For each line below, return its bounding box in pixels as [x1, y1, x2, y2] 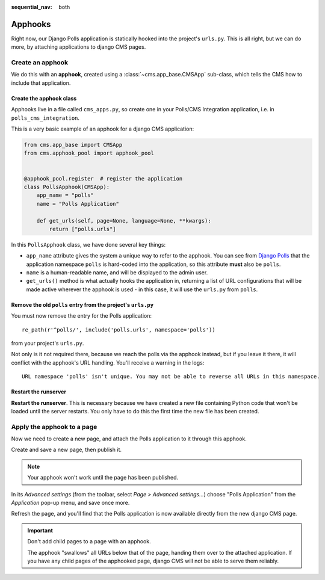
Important [27, 526, 54, 534]
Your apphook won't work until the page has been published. [27, 474, 179, 481]
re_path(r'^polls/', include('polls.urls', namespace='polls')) [22, 326, 216, 333]
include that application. [11, 79, 71, 87]
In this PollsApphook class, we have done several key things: [11, 241, 166, 248]
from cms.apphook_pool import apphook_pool [23, 150, 155, 156]
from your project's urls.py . [11, 340, 84, 347]
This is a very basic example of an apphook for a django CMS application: [11, 125, 194, 132]
